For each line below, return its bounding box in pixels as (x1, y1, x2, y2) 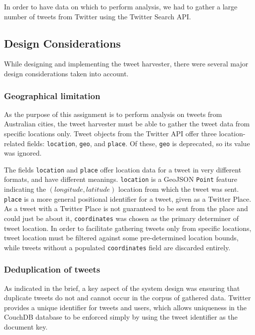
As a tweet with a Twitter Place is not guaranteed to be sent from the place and (4, 203, 248, 214)
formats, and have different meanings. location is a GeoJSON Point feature (4, 174, 237, 184)
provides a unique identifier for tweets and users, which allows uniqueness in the (4, 302, 247, 312)
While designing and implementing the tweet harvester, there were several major (4, 58, 249, 69)
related (4, 138, 25, 148)
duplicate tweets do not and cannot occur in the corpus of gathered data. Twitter (4, 292, 251, 303)
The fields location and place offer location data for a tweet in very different (4, 164, 242, 174)
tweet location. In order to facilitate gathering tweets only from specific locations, (4, 223, 252, 233)
